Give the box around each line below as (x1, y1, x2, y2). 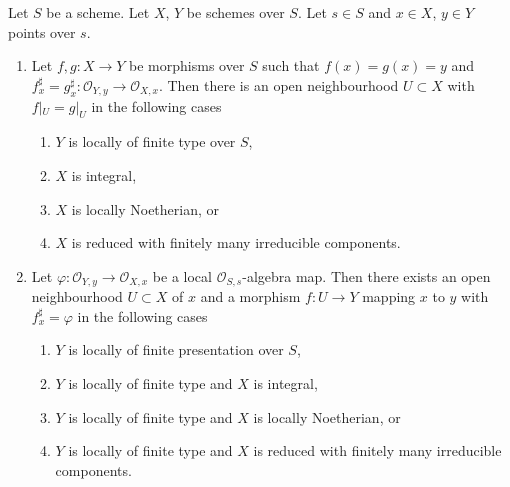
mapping (362, 286, 416, 307)
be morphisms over (129, 55, 245, 76)
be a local (152, 265, 212, 286)
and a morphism (200, 286, 301, 307)
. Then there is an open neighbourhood (158, 74, 399, 95)
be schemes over (186, 2, 285, 22)
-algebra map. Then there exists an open (242, 265, 491, 286)
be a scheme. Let (46, 2, 150, 22)
